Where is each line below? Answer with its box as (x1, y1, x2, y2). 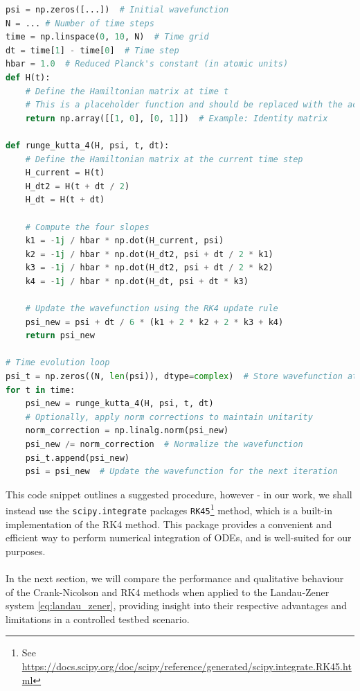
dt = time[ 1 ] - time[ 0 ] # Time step (6, 45, 179, 55)
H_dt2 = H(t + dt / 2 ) (25, 181, 130, 191)
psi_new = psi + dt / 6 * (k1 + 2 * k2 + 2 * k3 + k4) (25, 317, 284, 327)
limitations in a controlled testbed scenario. (6, 611, 190, 626)
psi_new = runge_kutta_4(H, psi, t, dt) (25, 399, 214, 409)
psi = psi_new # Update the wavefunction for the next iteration (25, 466, 338, 477)
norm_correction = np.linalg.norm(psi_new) (25, 426, 229, 436)
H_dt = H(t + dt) (25, 195, 105, 205)
